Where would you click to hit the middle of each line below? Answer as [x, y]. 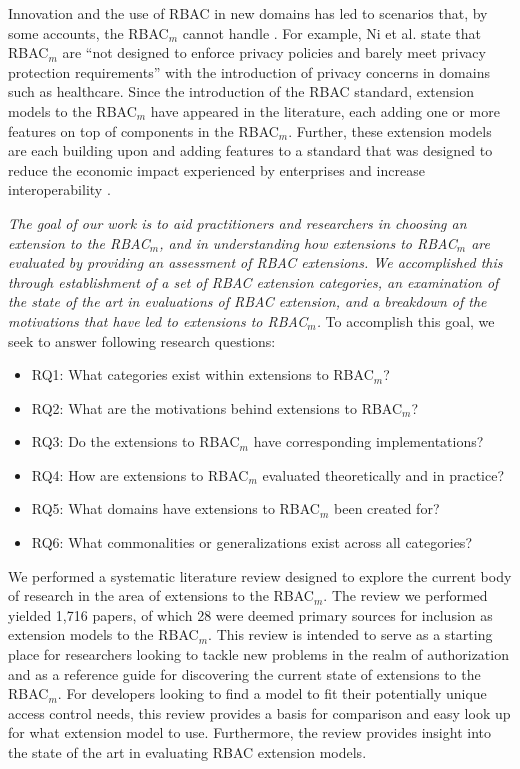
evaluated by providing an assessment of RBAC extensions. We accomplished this [255, 262]
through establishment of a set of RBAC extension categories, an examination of [253, 281]
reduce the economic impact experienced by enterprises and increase [216, 169]
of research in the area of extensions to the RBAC [161, 595]
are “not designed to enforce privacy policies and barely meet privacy [274, 52]
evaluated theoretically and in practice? [383, 474]
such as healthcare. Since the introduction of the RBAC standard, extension [241, 91]
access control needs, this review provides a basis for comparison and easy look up [259, 712]
